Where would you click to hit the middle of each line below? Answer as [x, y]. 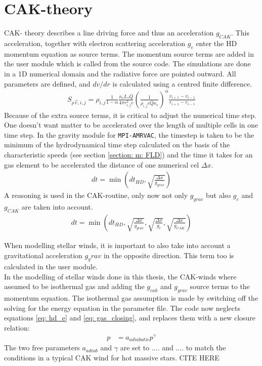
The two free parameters [42, 348]
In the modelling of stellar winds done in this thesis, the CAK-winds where [120, 276]
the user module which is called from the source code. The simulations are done [127, 64]
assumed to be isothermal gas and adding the [74, 286]
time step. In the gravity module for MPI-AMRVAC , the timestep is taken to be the [129, 134]
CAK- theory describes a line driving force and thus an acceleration [109, 33]
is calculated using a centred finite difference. [182, 83]
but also [219, 195]
